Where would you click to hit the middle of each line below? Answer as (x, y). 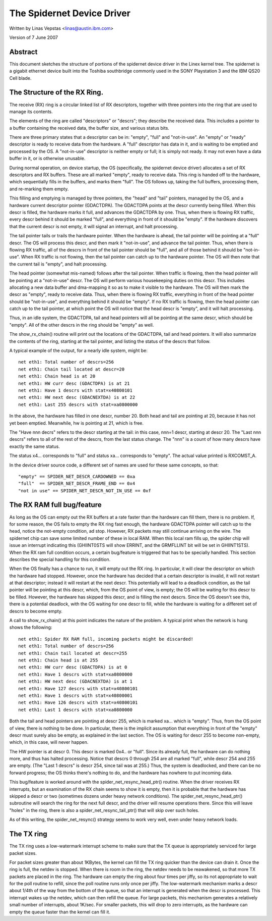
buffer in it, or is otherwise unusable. (47, 159)
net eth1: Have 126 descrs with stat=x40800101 (78, 703)
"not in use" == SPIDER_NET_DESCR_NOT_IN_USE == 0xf (85, 491)
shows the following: (31, 627)
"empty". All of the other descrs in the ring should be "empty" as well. (82, 325)
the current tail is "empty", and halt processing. (58, 264)
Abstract (23, 52)
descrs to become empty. (36, 611)
